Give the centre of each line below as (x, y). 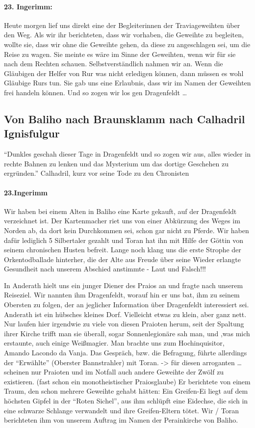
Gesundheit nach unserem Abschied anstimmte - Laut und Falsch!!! (105, 269)
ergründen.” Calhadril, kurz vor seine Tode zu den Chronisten (97, 173)
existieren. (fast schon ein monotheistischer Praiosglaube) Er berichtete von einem (127, 381)
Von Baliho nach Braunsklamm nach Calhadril (125, 119)
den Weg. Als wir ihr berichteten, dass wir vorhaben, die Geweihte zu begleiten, (124, 35)
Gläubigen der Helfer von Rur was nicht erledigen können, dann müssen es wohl (124, 73)
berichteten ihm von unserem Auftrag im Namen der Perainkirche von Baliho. (121, 420)
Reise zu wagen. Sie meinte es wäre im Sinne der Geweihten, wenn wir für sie (120, 54)
